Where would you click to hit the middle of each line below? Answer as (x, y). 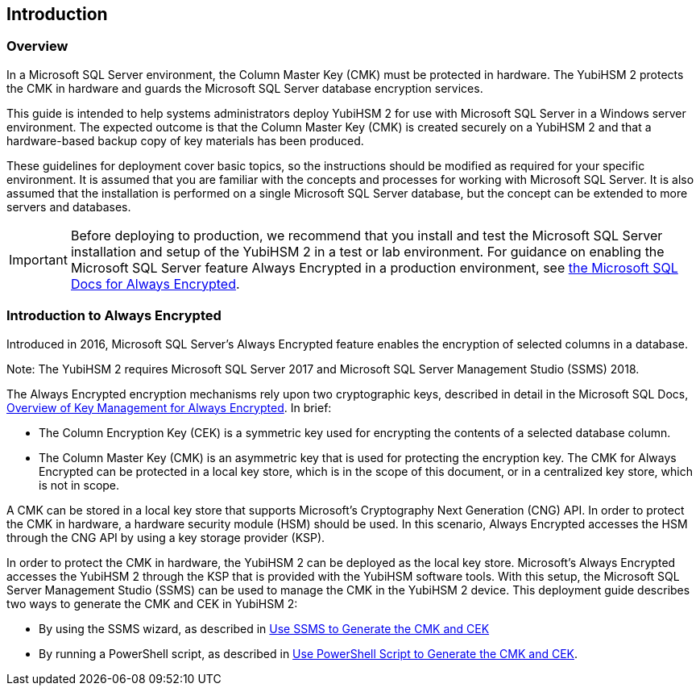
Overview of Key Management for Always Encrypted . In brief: (169, 407)
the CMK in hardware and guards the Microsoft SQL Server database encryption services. (245, 88)
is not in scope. (79, 485)
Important (38, 259)
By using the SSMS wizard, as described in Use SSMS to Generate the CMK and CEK (264, 628)
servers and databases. (69, 206)
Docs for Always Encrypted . (155, 283)
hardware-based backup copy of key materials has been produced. (185, 140)
